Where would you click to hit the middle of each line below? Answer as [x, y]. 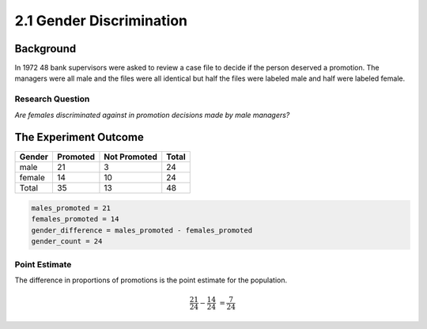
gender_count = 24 [67, 242]
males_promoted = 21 [71, 208]
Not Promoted [131, 157]
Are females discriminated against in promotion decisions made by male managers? [152, 115]
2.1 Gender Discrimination [101, 21]
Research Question [52, 99]
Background [45, 49]
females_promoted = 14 [75, 219]
